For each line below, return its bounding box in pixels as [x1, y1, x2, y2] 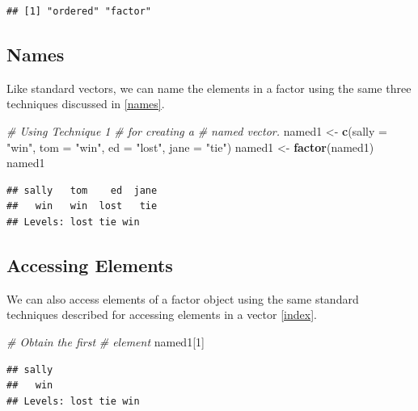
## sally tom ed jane [6, 184, 158, 196]
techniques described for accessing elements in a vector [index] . [6, 306, 317, 323]
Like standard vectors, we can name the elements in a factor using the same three [6, 79, 412, 96]
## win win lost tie [6, 200, 158, 212]
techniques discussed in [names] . [6, 95, 165, 112]
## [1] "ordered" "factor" [6, 6, 151, 17]
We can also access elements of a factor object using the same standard [6, 290, 359, 307]
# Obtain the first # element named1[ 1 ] [6, 333, 205, 350]
